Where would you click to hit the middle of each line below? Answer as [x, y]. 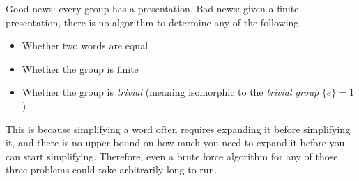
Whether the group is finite [80, 68]
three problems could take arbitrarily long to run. [112, 170]
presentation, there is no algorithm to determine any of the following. [154, 22]
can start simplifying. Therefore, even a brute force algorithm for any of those [172, 156]
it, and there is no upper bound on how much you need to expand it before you [175, 143]
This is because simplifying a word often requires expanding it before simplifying [178, 129]
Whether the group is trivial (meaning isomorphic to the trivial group [170, 92]
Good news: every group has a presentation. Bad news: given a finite [152, 8]
